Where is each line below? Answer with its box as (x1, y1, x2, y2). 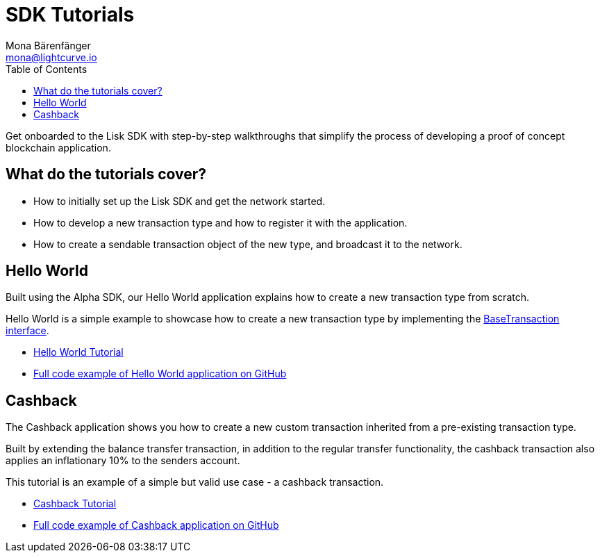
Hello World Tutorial (33, 346, 124, 359)
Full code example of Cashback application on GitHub (33, 519, 279, 532)
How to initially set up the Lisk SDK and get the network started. (33, 195, 326, 207)
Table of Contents (6, 63, 87, 75)
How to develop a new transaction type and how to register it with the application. (33, 216, 408, 229)
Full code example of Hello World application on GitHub (33, 368, 287, 380)
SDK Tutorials (6, 3, 135, 26)
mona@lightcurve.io (6, 51, 97, 63)
